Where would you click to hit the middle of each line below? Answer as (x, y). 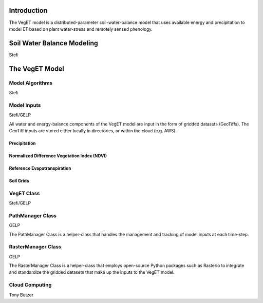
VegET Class (24, 193)
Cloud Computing (30, 285)
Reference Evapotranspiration (40, 168)
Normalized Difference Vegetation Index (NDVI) (58, 156)
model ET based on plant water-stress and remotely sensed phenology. (81, 29)
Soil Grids (19, 181)
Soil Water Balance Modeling (54, 43)
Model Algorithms (31, 83)
